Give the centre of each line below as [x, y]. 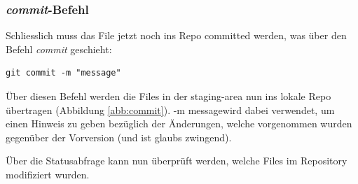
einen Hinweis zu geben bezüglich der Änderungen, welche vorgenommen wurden [179, 123]
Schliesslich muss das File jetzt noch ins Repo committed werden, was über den [176, 35]
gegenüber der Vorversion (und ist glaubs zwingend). [119, 137]
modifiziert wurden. [48, 174]
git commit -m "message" [63, 73]
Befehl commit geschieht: [59, 49]
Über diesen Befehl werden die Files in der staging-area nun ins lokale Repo [168, 96]
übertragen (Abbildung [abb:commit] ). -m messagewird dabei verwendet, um [170, 109]
